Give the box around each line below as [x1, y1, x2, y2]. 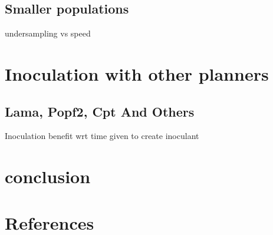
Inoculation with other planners [5, 61, 269, 85]
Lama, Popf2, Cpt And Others [5, 102, 195, 120]
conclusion [5, 164, 91, 188]
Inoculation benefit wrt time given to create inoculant [5, 130, 199, 142]
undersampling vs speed [5, 27, 91, 39]
